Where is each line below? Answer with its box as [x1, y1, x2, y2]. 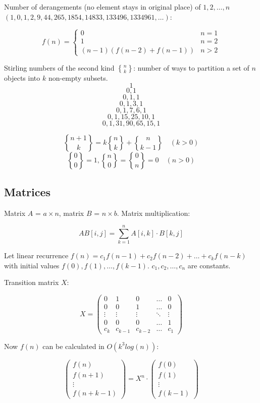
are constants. [187, 260, 231, 270]
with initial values [4, 260, 60, 270]
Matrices [4, 184, 51, 199]
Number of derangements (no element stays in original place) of [4, 2, 201, 12]
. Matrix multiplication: [117, 207, 190, 218]
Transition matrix [4, 277, 59, 287]
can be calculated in [42, 340, 105, 351]
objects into [4, 72, 40, 83]
